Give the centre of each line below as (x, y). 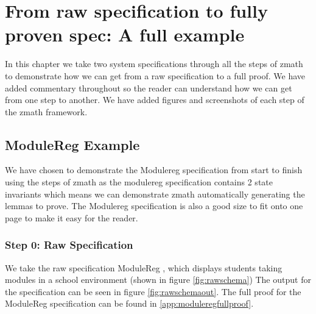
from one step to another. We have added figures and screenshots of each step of (155, 100)
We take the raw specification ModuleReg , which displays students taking (144, 267)
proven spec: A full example (125, 34)
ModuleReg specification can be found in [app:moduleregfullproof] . (129, 303)
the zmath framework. (46, 111)
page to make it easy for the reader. (72, 217)
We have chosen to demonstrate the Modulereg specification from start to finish (154, 170)
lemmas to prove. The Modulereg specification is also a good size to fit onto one (154, 206)
